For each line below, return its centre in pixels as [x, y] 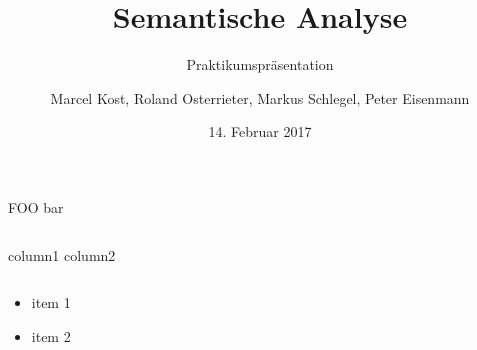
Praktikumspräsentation [260, 64]
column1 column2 [62, 254]
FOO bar [36, 206]
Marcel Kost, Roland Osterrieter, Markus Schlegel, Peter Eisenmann [260, 97]
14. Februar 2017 [260, 131]
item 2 [51, 335]
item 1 [51, 302]
